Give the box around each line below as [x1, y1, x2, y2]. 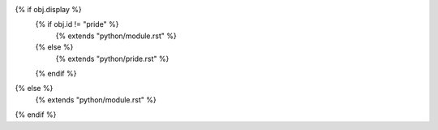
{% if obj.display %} [15, 5, 83, 14]
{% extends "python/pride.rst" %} [55, 54, 170, 63]
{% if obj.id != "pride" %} [35, 19, 119, 29]
